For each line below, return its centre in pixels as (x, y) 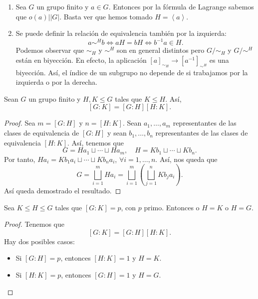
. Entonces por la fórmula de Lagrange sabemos (181, 6)
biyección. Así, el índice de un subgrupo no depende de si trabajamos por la (132, 72)
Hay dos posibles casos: (39, 241)
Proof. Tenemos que (34, 224)
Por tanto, (20, 159)
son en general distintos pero (160, 50)
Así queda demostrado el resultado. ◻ (63, 190)
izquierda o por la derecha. (56, 82)
